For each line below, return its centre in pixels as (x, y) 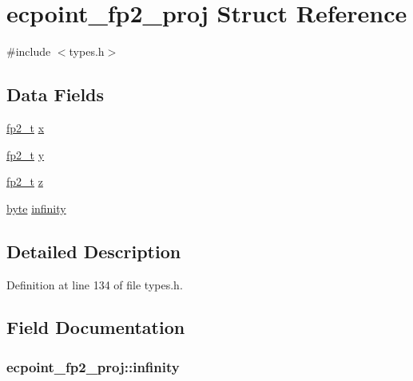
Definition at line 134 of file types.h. (95, 284)
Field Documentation (96, 327)
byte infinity (36, 208)
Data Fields (56, 94)
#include (29, 51)
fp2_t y (26, 154)
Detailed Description (94, 251)
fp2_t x (26, 127)
